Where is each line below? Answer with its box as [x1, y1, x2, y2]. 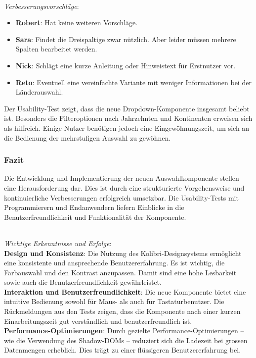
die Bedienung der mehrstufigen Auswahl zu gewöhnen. [4, 132, 171, 143]
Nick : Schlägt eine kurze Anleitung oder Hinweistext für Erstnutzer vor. [15, 60, 236, 70]
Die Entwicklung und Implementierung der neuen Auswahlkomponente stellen [4, 173, 239, 183]
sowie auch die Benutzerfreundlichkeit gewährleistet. [4, 277, 162, 287]
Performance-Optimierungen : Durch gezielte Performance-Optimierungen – [4, 325, 244, 336]
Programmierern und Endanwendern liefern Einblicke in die [4, 202, 184, 212]
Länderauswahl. [15, 87, 63, 97]
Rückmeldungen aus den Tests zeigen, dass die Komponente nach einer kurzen [4, 306, 241, 316]
